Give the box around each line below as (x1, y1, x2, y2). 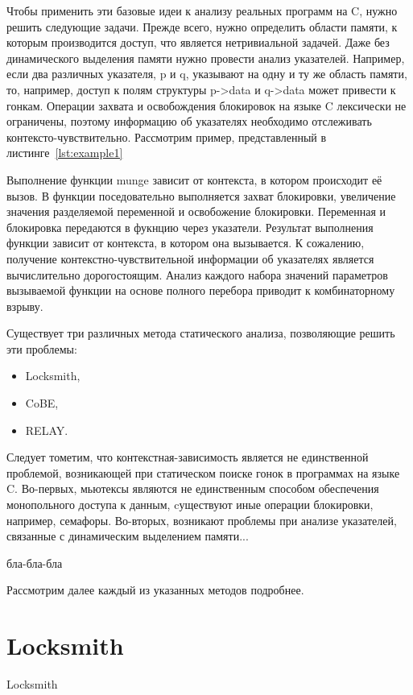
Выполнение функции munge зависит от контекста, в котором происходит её (6, 171, 382, 188)
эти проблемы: (6, 340, 77, 357)
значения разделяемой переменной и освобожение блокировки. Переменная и (6, 203, 386, 220)
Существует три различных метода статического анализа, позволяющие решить (6, 325, 395, 341)
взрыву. (6, 297, 43, 314)
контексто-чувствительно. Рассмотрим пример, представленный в (6, 128, 327, 145)
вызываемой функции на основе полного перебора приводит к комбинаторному (6, 282, 395, 299)
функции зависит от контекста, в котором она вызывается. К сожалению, (6, 234, 365, 251)
